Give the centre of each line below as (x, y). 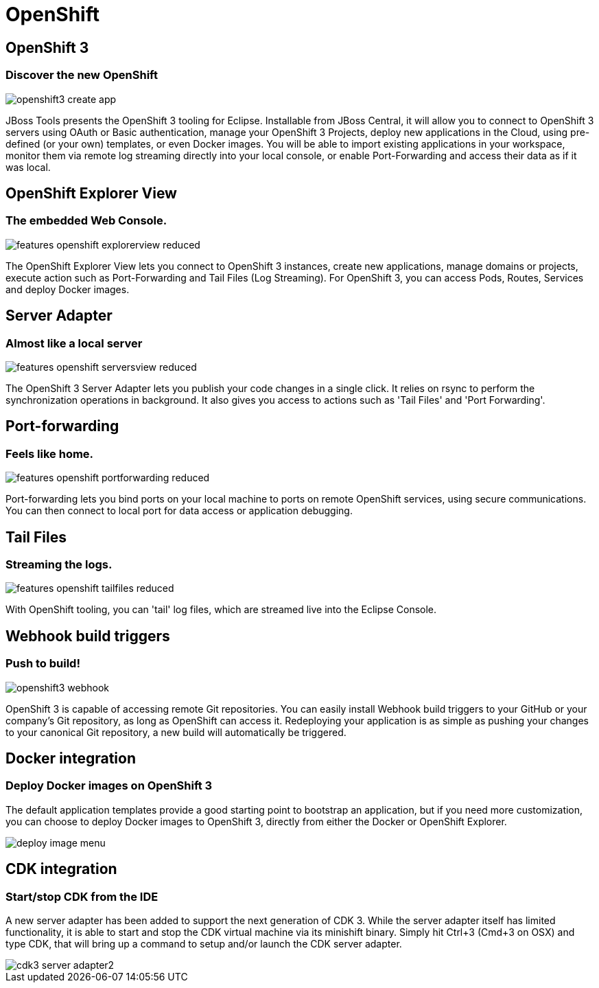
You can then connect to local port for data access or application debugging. (179, 511)
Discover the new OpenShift (82, 75)
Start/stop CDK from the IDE (82, 896)
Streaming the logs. (59, 565)
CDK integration (61, 869)
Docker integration (71, 759)
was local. (28, 167)
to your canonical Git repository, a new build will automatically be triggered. (176, 732)
